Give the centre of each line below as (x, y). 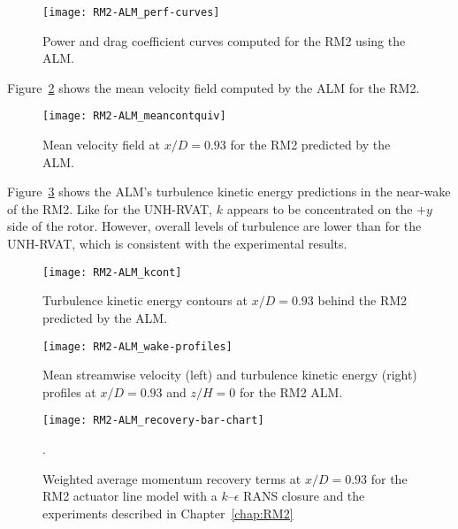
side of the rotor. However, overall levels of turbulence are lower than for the (214, 226)
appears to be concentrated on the (320, 208)
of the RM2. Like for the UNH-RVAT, (110, 208)
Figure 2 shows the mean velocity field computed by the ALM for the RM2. (214, 87)
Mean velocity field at (101, 145)
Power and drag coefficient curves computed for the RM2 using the (224, 40)
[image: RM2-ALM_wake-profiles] (137, 346)
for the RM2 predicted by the (310, 145)
